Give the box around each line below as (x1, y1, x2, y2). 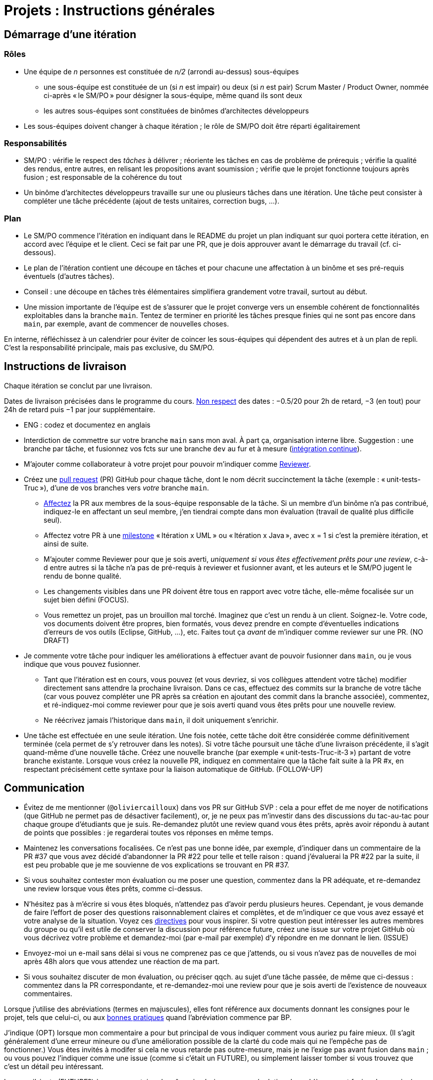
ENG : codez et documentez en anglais (24, 420, 151, 429)
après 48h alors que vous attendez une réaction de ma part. (24, 957, 220, 966)
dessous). (24, 248, 56, 257)
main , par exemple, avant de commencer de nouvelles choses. (24, 320, 229, 328)
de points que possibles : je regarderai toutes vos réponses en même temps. (24, 828, 273, 837)
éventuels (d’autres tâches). (24, 272, 114, 281)
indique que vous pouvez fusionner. (24, 659, 141, 668)
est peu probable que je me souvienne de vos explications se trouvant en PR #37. (24, 860, 289, 869)
